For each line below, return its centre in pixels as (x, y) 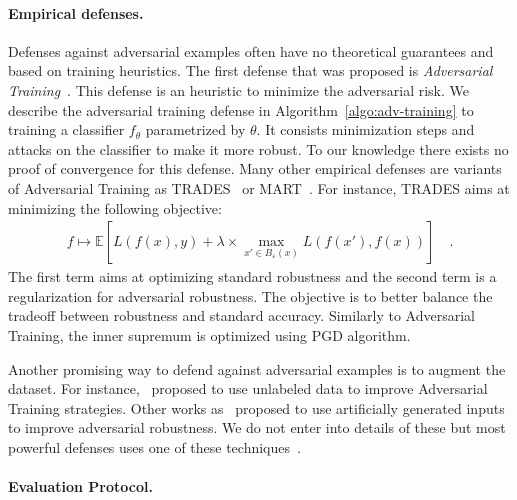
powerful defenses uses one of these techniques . (154, 446)
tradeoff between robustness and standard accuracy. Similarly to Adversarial (241, 315)
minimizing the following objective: (115, 207)
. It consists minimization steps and (365, 129)
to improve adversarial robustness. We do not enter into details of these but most (257, 427)
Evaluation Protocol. (80, 486)
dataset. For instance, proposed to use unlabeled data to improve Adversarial (248, 388)
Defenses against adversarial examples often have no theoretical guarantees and (251, 50)
